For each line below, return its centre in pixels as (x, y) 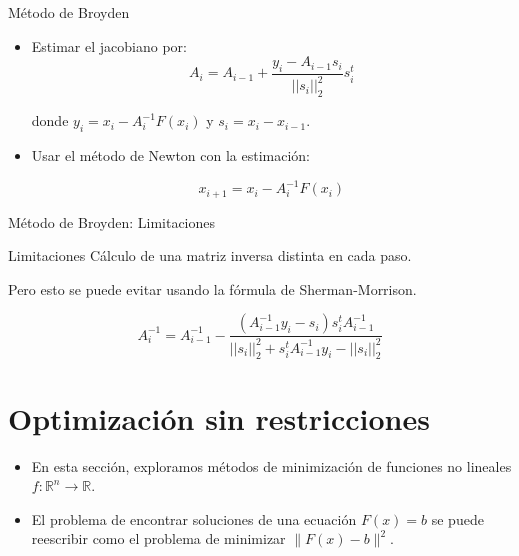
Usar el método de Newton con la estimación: (171, 154)
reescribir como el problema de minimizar (158, 538)
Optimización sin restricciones (219, 417)
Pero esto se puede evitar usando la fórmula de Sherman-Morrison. (212, 288)
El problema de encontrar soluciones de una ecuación (194, 518)
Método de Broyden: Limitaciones (112, 221)
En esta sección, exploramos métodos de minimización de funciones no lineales (271, 465)
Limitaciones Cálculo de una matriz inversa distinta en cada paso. (210, 255)
